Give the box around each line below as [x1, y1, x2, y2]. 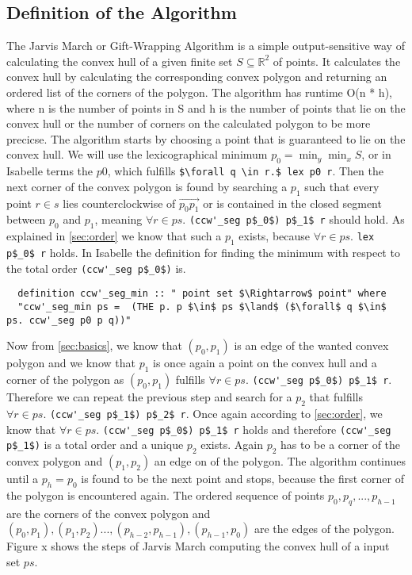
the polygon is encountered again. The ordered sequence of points [6, 486, 325, 503]
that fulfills [309, 389, 363, 405]
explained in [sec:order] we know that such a [6, 228, 222, 244]
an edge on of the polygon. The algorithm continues [154, 452, 406, 469]
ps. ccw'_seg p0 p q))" [6, 314, 132, 326]
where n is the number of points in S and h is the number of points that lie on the [6, 99, 406, 116]
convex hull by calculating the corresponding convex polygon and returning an [6, 68, 387, 85]
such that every [304, 178, 380, 194]
